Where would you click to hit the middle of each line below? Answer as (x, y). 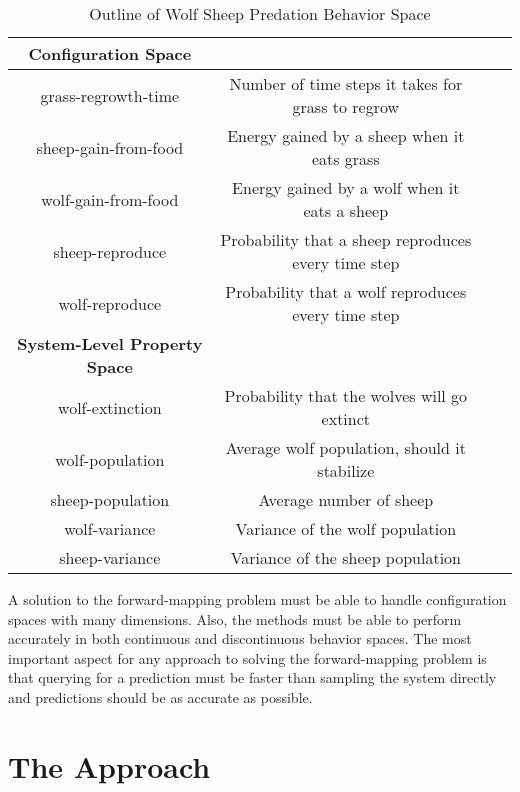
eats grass (345, 158)
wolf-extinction (110, 407)
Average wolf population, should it (345, 447)
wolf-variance (110, 528)
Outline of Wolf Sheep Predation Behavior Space (260, 13)
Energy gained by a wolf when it (346, 187)
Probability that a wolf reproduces (346, 291)
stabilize (346, 470)
